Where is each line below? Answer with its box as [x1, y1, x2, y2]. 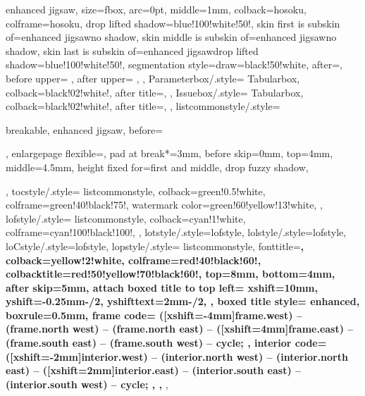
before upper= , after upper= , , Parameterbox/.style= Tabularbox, [6, 70, 300, 85]
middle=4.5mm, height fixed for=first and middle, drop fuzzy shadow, [6, 159, 309, 174]
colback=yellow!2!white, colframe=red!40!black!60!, [6, 252, 261, 267]
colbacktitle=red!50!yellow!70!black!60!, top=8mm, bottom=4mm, [6, 266, 335, 281]
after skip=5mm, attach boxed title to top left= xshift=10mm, [6, 280, 318, 295]
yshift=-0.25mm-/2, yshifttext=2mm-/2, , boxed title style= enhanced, [6, 294, 360, 309]
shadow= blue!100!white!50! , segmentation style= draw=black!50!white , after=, [6, 57, 342, 72]
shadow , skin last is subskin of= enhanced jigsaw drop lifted [6, 43, 259, 58]
